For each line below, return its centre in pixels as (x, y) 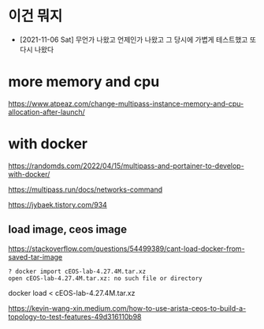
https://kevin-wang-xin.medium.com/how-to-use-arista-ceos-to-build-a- (127, 308)
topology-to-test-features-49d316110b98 (75, 316)
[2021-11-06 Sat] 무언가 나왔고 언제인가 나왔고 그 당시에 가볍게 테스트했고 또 (138, 39)
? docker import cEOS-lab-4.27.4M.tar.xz (77, 271)
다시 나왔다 (37, 49)
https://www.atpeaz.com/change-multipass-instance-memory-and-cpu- (126, 103)
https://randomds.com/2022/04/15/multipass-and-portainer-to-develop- (126, 166)
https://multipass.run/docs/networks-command (86, 189)
